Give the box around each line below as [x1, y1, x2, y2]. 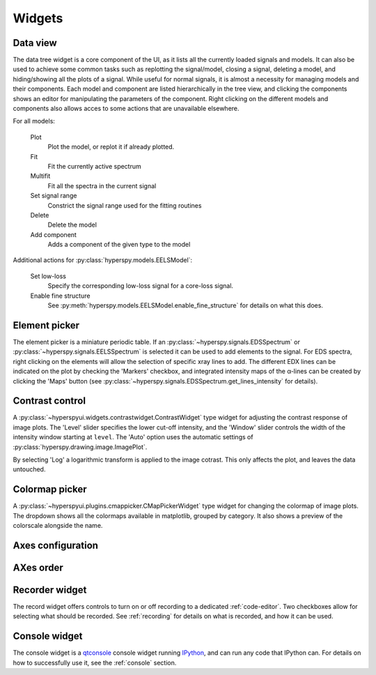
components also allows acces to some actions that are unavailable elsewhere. [13, 105, 240, 113]
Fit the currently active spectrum [47, 162, 142, 170]
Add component [30, 230, 77, 238]
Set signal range [30, 192, 77, 200]
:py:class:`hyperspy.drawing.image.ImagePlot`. [13, 443, 148, 451]
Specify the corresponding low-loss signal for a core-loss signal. [47, 282, 233, 290]
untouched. [13, 465, 46, 473]
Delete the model [47, 220, 97, 229]
